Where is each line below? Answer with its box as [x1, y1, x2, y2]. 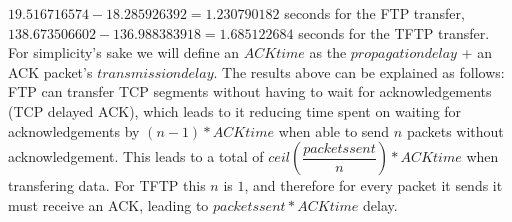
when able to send [278, 120, 390, 141]
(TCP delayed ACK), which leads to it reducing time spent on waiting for [8, 100, 462, 121]
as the [309, 42, 347, 63]
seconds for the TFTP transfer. [298, 22, 490, 43]
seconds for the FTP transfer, [284, 3, 465, 23]
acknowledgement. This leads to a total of [8, 146, 264, 167]
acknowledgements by [8, 120, 140, 141]
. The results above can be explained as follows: [213, 61, 505, 82]
